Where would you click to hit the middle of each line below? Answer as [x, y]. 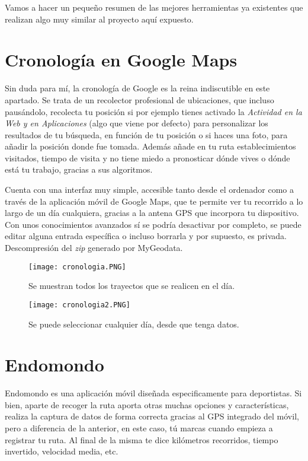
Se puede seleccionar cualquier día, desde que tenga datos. [134, 324]
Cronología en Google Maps [121, 60]
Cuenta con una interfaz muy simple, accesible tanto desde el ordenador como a [149, 190]
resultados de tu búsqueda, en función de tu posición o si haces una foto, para [146, 134]
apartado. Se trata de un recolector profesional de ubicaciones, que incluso [139, 99]
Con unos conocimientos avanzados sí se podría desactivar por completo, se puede [153, 224]
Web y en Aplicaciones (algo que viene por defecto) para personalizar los [137, 123]
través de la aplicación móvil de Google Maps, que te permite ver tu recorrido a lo [154, 201]
